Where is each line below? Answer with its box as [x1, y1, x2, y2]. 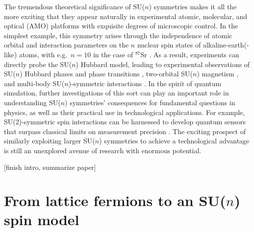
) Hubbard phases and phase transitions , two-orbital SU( [20, 69, 193, 79]
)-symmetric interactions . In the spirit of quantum [68, 78, 222, 88]
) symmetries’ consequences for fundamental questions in [65, 97, 235, 107]
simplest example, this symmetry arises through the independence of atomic [4, 30, 232, 40]
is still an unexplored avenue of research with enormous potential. [4, 145, 202, 155]
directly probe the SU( [4, 59, 72, 69]
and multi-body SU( [4, 78, 65, 88]
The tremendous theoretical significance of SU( [4, 1, 145, 11]
